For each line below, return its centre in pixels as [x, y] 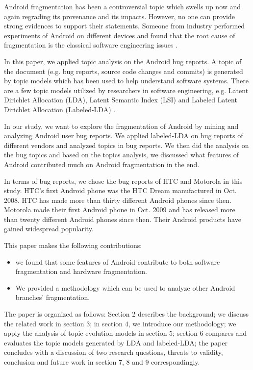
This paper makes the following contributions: [73, 245]
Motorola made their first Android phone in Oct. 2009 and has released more [120, 210]
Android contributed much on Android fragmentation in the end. [102, 164]
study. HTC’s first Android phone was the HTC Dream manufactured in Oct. [120, 190]
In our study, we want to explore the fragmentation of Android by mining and [121, 126]
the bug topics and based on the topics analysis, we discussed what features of [122, 155]
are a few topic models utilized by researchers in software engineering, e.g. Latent [126, 90]
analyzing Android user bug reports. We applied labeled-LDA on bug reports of [124, 136]
